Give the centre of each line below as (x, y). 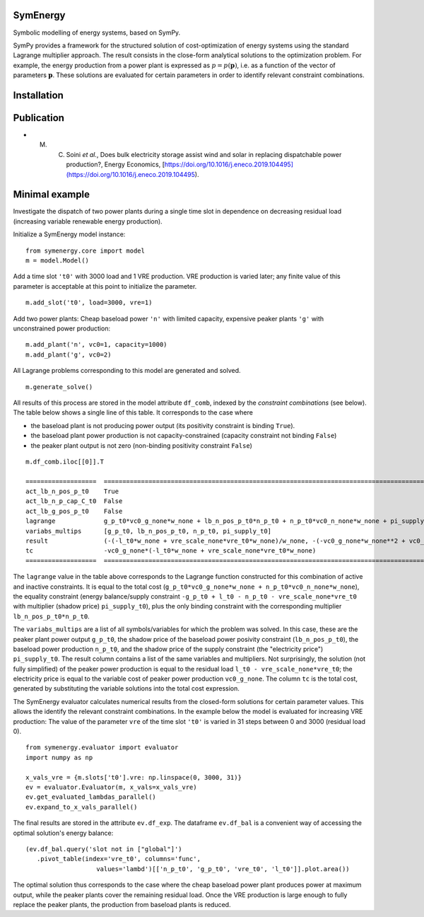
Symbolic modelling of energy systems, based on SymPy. (97, 33)
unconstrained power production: (62, 328)
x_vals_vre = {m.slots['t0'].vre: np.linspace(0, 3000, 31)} (134, 777)
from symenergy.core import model (85, 250)
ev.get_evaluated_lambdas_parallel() (91, 797)
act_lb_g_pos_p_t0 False (74, 511)
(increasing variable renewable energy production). (88, 221)
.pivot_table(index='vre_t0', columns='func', (119, 859)
